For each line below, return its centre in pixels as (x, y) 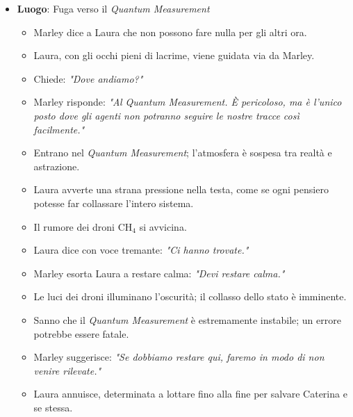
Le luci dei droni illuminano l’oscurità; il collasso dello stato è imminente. (190, 296)
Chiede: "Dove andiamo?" (88, 78)
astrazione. (57, 166)
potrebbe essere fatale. (81, 333)
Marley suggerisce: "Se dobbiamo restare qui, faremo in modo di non (179, 357)
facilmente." (59, 129)
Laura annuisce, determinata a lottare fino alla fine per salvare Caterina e (190, 394)
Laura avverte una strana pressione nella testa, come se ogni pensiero (181, 189)
